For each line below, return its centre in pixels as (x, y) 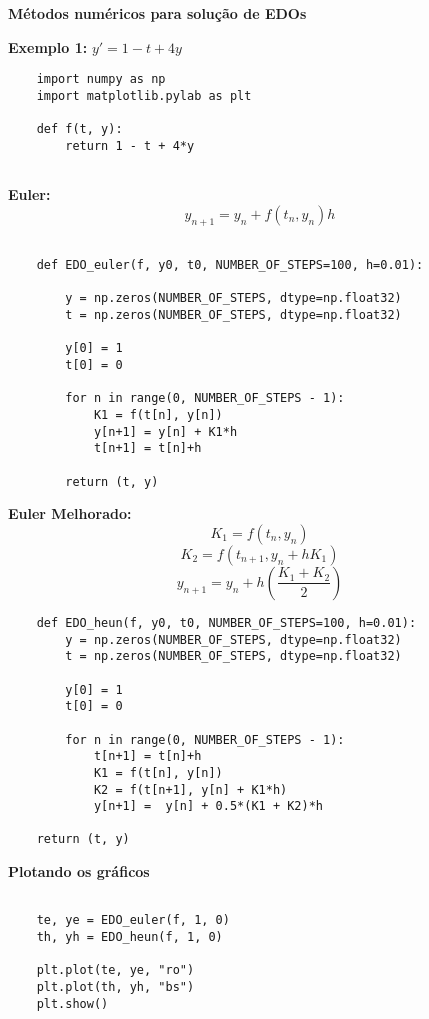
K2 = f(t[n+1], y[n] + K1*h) (190, 789)
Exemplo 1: (48, 46)
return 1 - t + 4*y (130, 145)
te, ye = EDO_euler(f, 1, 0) (133, 920)
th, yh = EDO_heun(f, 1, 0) (129, 937)
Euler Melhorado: (70, 513)
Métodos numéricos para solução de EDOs (157, 13)
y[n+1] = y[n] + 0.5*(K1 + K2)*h (208, 806)
